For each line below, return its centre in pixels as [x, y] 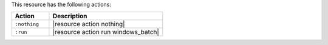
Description [70, 16]
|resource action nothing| [89, 24]
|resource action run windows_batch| [106, 32]
